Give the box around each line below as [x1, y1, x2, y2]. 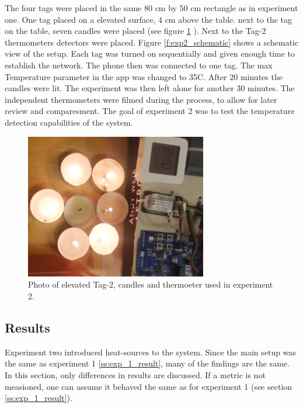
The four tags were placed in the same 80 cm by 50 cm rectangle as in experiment [5, 2, 298, 13]
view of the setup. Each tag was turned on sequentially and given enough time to [5, 47, 295, 60]
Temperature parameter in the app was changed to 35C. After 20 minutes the [5, 70, 283, 82]
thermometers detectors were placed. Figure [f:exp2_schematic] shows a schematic [5, 36, 299, 48]
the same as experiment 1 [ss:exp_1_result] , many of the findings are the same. [5, 357, 290, 369]
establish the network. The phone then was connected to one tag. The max [5, 58, 273, 71]
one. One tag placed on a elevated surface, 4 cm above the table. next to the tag [5, 13, 292, 25]
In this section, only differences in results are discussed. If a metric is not [5, 368, 266, 381]
